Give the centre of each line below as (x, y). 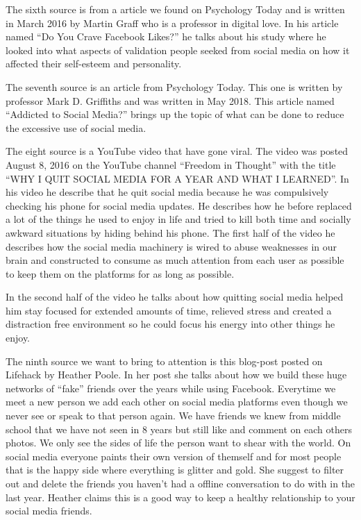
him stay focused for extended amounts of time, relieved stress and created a (169, 310)
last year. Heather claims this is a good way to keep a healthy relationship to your (180, 497)
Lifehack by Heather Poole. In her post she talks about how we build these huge (176, 375)
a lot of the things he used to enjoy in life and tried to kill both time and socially (178, 219)
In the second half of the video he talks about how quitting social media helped (175, 297)
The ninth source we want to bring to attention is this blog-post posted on (164, 361)
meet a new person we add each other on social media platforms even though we (177, 402)
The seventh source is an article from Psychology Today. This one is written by (174, 86)
